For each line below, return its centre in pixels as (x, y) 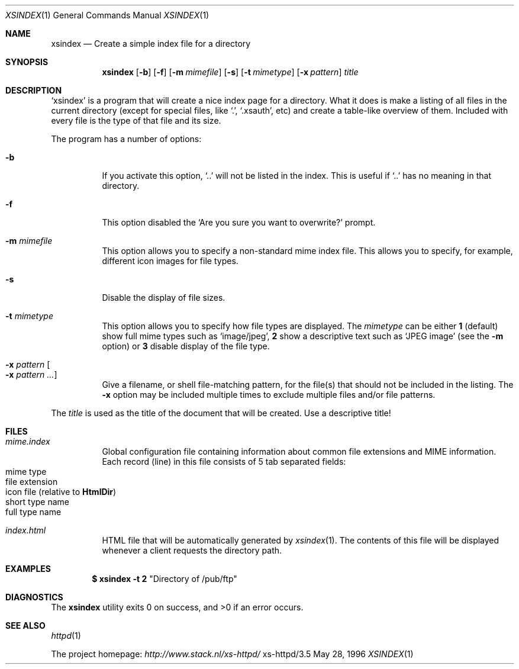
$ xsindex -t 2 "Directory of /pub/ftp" (165, 579)
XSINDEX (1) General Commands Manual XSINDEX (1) (107, 15)
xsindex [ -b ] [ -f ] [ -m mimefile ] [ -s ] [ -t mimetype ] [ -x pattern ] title (230, 72)
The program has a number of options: (126, 139)
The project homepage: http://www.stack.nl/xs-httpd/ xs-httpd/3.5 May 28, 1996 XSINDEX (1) (232, 654)
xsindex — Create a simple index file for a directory (151, 44)
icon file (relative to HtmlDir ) (61, 492)
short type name (38, 502)
